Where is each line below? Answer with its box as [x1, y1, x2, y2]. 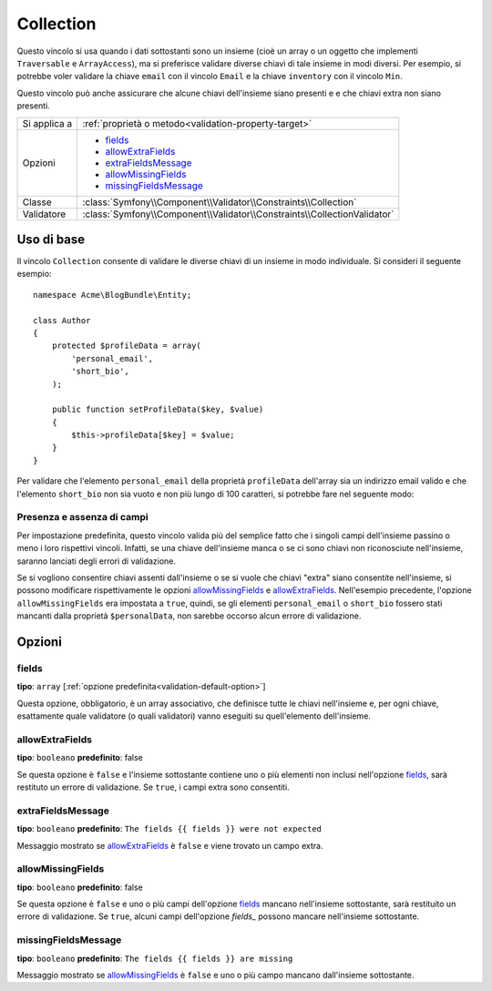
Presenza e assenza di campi [16, 511, 149, 524]
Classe [22, 196, 52, 209]
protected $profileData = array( [51, 341, 202, 351]
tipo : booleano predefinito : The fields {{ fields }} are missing [16, 953, 293, 964]
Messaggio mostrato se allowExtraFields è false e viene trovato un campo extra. [16, 840, 323, 851]
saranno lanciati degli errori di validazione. [16, 556, 177, 567]
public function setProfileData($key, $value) [51, 404, 264, 414]
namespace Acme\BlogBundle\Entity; [33, 290, 192, 300]
